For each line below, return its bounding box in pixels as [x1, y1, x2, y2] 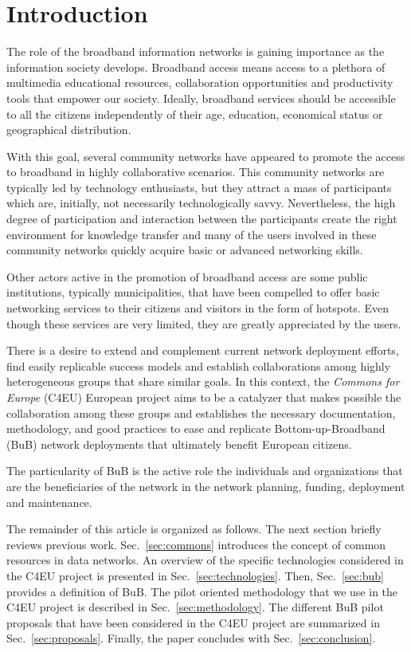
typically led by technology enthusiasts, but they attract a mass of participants [6, 179, 392, 195]
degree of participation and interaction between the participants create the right [6, 210, 397, 227]
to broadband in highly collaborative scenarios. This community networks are [6, 163, 385, 180]
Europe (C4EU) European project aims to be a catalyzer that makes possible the [6, 389, 401, 405]
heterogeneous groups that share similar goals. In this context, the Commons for [6, 373, 400, 390]
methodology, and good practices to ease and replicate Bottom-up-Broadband [6, 420, 386, 437]
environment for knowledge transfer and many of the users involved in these [6, 226, 377, 242]
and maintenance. [6, 493, 92, 510]
